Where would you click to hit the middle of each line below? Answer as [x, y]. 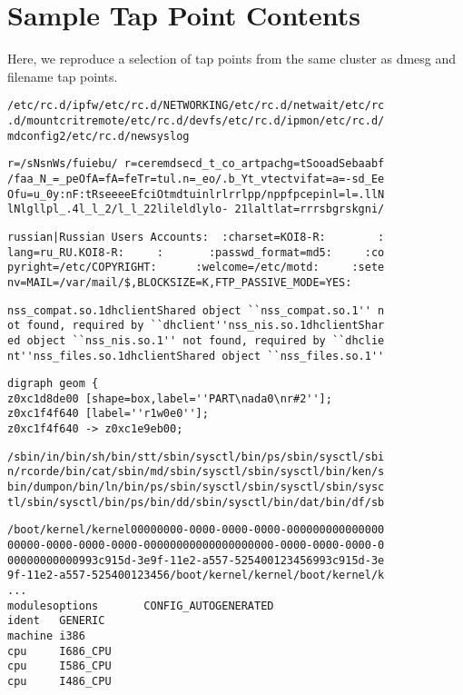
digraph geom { [53, 384]
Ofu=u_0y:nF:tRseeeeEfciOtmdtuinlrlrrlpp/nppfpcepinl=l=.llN [196, 194]
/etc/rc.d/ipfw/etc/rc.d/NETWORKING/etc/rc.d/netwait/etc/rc [196, 106]
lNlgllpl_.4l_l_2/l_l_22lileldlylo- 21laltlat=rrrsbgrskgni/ [196, 209]
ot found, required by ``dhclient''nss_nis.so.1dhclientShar [196, 326]
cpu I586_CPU [59, 666]
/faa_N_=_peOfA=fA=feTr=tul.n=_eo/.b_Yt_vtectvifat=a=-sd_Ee [196, 179]
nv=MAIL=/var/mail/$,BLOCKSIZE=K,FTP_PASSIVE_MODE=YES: [180, 282]
